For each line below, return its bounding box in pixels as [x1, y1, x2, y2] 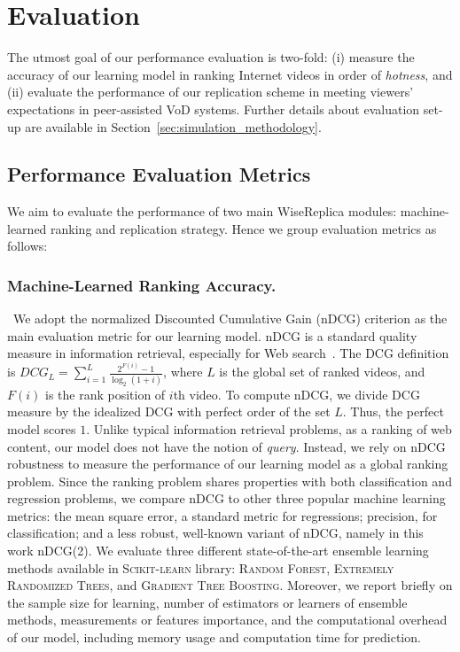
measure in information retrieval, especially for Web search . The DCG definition [7, 344, 449, 362]
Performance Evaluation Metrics [7, 160, 311, 188]
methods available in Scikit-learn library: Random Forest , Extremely [7, 558, 394, 577]
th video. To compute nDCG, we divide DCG [173, 384, 420, 403]
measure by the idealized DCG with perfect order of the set [7, 402, 331, 421]
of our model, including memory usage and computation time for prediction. [7, 628, 421, 647]
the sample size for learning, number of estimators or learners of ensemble [7, 593, 408, 611]
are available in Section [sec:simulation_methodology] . [25, 117, 322, 136]
